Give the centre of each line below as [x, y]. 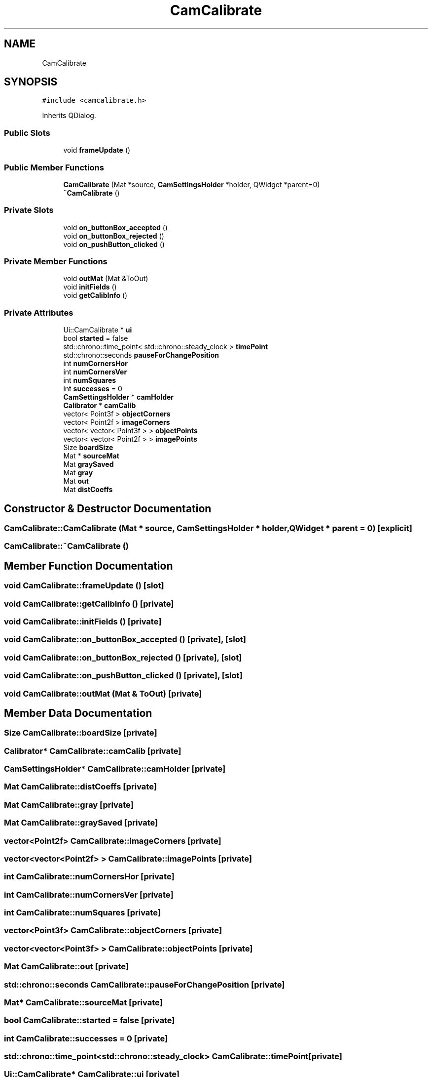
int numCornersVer [95, 372]
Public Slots [27, 133]
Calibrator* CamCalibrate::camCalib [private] [93, 751]
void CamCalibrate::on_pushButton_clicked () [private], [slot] [123, 676]
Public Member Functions [54, 167]
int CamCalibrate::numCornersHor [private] [89, 877]
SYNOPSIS [31, 82]
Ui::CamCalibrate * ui [98, 330]
